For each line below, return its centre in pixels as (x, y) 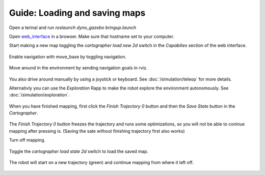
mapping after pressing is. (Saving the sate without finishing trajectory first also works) (97, 131)
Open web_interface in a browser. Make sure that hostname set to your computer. (92, 36)
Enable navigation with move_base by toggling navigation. (68, 57)
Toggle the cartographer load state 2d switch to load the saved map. (79, 151)
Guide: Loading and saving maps (77, 13)
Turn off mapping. (27, 140)
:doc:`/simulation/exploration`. (40, 95)
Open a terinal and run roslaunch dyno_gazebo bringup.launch (73, 28)
